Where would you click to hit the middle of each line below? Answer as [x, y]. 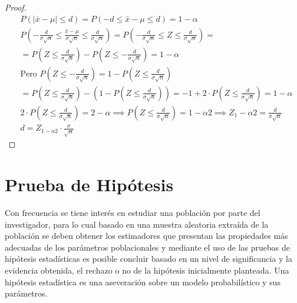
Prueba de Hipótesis [89, 184]
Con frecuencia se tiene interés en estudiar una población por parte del [133, 212]
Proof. [16, 7]
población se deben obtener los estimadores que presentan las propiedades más [146, 236]
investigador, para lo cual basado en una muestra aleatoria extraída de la [137, 224]
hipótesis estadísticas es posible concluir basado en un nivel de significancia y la [148, 259]
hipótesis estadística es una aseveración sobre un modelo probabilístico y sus [143, 282]
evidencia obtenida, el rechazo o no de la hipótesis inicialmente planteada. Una [147, 270]
